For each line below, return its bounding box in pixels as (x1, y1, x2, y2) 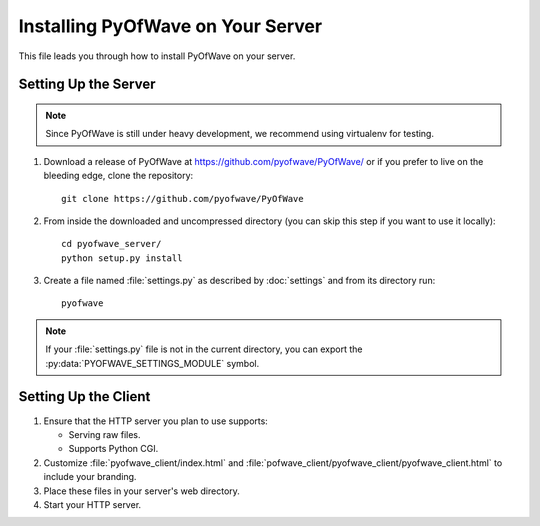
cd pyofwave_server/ (61, 238, 162, 250)
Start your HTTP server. (43, 498, 142, 510)
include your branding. (43, 471, 137, 483)
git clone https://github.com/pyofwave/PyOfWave (61, 193, 304, 204)
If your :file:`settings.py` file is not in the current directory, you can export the (45, 343, 363, 355)
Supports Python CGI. (68, 443, 159, 455)
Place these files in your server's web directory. (43, 485, 240, 497)
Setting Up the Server (18, 76, 156, 93)
